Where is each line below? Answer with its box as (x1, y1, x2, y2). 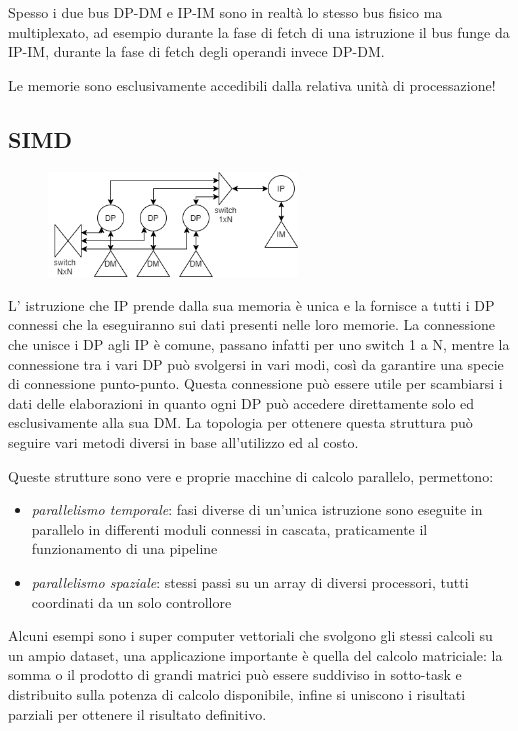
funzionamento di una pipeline (31, 538, 218, 559)
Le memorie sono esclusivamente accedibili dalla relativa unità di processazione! (8, 74, 496, 95)
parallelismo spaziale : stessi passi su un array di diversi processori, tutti (31, 571, 469, 592)
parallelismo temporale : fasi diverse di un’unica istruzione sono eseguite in (31, 499, 483, 520)
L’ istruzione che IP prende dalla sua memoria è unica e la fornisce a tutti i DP (8, 294, 495, 315)
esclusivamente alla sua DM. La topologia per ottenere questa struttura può (8, 412, 473, 433)
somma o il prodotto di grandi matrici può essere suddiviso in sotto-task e (8, 664, 462, 685)
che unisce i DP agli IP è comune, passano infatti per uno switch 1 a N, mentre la (8, 334, 510, 354)
